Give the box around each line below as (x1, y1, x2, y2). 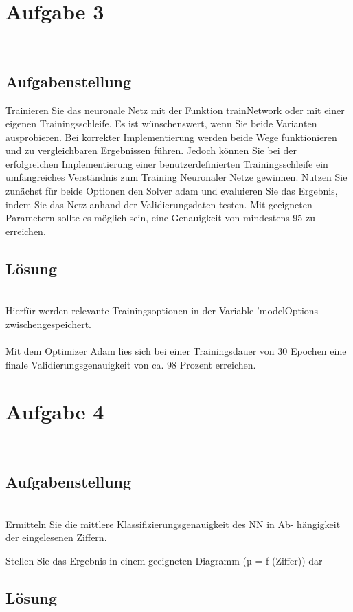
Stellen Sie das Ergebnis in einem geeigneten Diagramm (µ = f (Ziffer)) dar (5, 553, 323, 567)
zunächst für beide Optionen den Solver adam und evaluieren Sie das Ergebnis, (5, 184, 338, 198)
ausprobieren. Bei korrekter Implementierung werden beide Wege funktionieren (5, 129, 337, 144)
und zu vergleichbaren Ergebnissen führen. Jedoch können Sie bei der (5, 143, 297, 157)
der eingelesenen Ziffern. (5, 530, 107, 545)
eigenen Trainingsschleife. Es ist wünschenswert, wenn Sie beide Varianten (5, 116, 317, 131)
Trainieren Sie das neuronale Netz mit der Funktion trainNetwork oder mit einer (5, 102, 345, 117)
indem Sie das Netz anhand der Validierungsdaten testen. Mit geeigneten (5, 197, 312, 211)
